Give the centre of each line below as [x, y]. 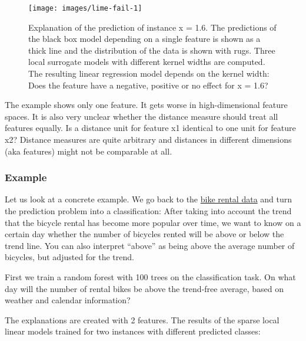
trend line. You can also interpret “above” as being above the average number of [150, 245]
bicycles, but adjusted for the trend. [69, 257]
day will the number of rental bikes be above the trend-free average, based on [144, 288]
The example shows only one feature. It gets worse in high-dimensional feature [146, 105]
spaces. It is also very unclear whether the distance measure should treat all [142, 116]
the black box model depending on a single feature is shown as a [144, 39]
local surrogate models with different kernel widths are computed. [147, 62]
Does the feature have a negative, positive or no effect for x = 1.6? [148, 85]
